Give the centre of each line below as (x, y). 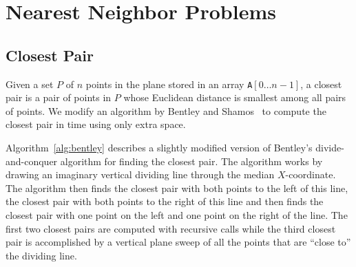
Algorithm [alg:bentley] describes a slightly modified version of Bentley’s (159, 148)
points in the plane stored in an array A (169, 84)
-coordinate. (311, 174)
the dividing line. (41, 255)
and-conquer (32, 161)
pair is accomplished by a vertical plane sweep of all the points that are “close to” (178, 242)
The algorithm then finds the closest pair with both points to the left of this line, (177, 188)
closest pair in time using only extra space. (96, 124)
